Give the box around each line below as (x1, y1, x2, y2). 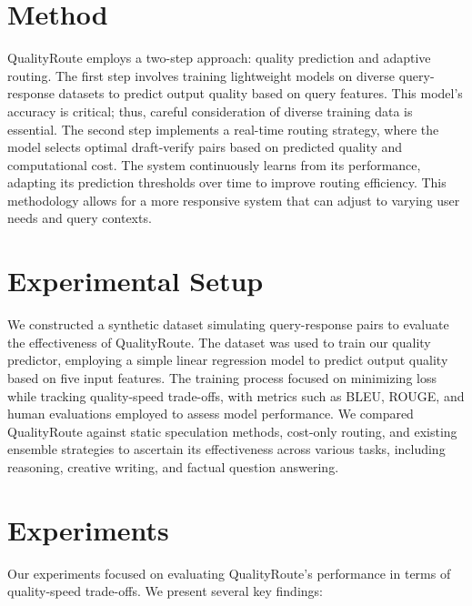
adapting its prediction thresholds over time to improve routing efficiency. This (7, 173, 447, 192)
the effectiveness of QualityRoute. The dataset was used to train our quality (7, 332, 431, 351)
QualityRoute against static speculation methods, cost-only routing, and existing (7, 421, 457, 440)
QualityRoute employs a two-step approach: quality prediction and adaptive (7, 48, 431, 67)
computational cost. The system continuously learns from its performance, (7, 155, 421, 174)
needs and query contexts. (7, 208, 152, 227)
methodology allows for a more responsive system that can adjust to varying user (7, 190, 460, 209)
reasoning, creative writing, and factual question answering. (7, 457, 339, 476)
